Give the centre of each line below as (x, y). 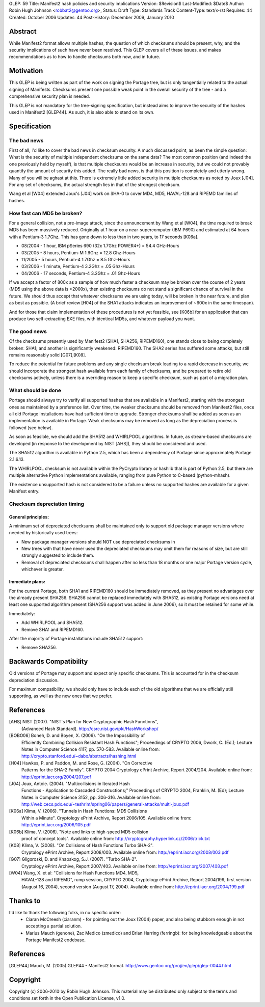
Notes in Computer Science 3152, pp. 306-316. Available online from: (91, 797)
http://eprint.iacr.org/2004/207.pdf (56, 777)
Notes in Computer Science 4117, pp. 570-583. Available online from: (91, 749)
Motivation (26, 71)
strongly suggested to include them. (58, 555)
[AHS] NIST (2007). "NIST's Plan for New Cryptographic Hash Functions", (83, 722)
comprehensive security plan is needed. (50, 96)
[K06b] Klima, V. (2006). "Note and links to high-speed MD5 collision (79, 832)
